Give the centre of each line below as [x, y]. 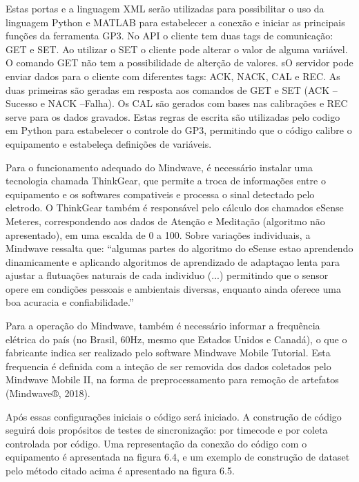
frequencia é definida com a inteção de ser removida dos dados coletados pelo [168, 366]
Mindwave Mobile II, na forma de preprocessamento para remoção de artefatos [172, 379]
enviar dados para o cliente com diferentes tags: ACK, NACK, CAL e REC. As [173, 76]
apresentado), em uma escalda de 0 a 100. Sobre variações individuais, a [158, 234]
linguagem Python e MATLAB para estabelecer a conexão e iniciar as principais [175, 22]
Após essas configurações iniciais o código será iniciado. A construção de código [174, 416]
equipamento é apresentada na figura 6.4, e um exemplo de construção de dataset [178, 457]
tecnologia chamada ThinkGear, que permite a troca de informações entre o [166, 181]
